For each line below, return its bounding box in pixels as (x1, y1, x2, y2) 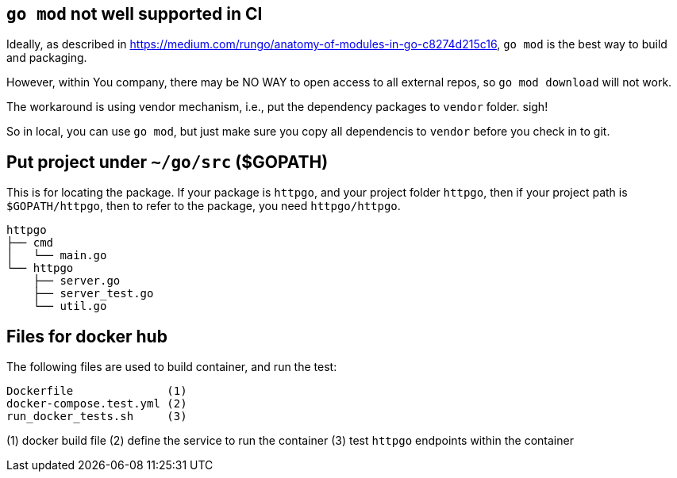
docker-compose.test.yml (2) (6, 397, 187, 411)
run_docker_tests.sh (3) (6, 410, 187, 423)
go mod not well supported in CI (6, 4, 263, 24)
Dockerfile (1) (6, 384, 187, 398)
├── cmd (6, 236, 54, 250)
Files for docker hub (6, 326, 167, 346)
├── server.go (33, 274, 121, 288)
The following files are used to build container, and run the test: (6, 360, 337, 374)
